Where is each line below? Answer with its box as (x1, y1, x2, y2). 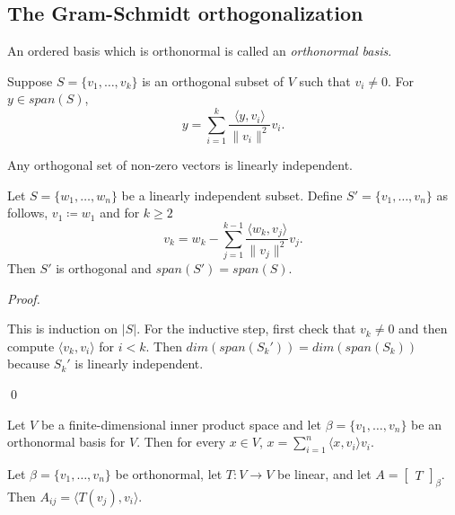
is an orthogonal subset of (142, 71, 284, 90)
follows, (7, 203, 48, 222)
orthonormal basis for (7, 432, 126, 451)
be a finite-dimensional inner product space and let (40, 414, 322, 433)
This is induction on (7, 319, 118, 338)
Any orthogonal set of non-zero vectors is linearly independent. (7, 155, 354, 174)
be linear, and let (277, 464, 372, 483)
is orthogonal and (56, 259, 152, 278)
